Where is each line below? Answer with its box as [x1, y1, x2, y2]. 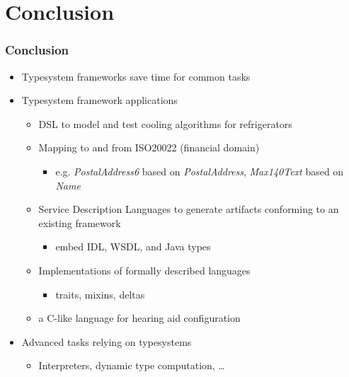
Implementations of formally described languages [38, 262, 251, 277]
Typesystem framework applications [21, 93, 178, 108]
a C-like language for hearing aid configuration [38, 311, 241, 325]
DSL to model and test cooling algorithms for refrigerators [38, 116, 292, 131]
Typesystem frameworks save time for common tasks [21, 69, 251, 83]
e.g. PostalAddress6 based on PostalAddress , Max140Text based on [55, 163, 344, 178]
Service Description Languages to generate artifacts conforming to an [38, 202, 339, 216]
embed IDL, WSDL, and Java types [55, 239, 211, 254]
